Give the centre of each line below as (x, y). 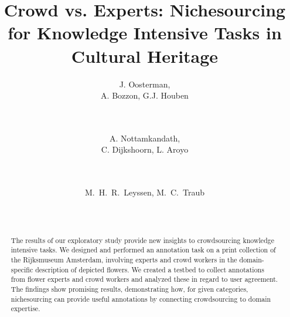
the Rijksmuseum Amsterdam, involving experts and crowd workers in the (124, 260)
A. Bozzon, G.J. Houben (145, 95)
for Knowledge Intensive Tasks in (145, 33)
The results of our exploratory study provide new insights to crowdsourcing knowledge (142, 240)
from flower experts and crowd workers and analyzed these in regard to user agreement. (144, 279)
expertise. (25, 308)
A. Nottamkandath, (145, 138)
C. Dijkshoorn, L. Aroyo (145, 149)
